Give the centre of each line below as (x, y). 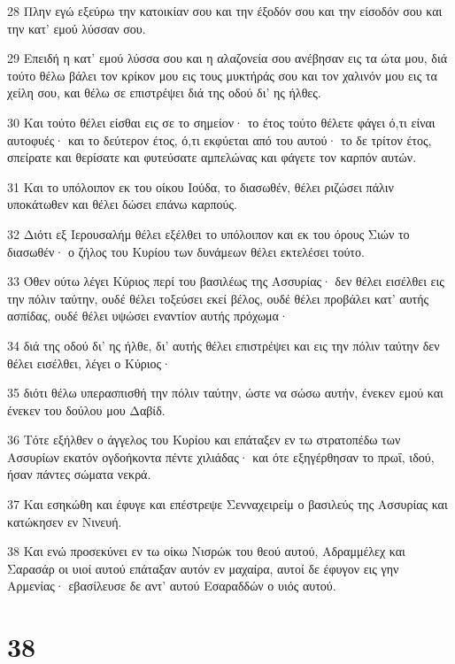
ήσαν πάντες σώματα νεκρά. (79, 474)
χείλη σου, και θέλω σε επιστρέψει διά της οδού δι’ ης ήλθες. (164, 93)
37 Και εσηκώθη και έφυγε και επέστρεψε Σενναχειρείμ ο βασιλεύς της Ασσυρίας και (227, 504)
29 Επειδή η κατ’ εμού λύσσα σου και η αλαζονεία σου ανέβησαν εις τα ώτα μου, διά (227, 58)
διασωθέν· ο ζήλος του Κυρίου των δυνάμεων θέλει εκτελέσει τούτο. (186, 251)
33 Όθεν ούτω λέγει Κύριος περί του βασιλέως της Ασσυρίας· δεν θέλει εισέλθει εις (226, 281)
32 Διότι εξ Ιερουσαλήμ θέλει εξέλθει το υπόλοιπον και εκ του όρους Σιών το (208, 233)
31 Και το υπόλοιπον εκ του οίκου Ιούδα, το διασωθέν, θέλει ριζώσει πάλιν (201, 186)
